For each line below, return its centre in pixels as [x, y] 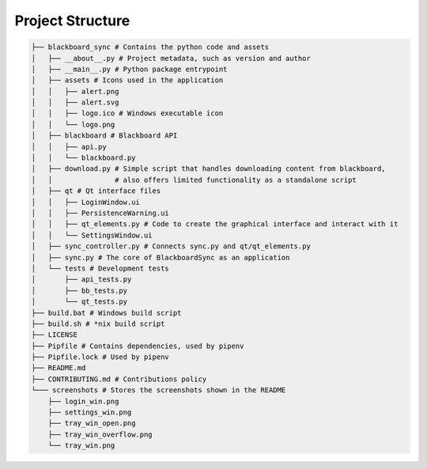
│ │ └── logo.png [73, 124]
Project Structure [72, 21]
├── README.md [59, 368]
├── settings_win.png [90, 412]
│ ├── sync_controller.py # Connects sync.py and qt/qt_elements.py [171, 246]
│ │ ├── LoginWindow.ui [85, 202]
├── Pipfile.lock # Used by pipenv [100, 357]
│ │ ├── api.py [69, 147]
